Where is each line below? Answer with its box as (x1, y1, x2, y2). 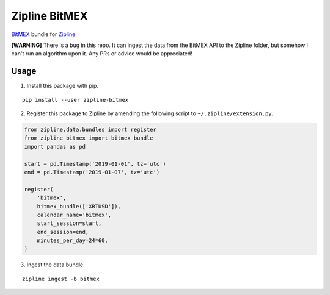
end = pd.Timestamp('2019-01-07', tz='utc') (24, 168, 160, 176)
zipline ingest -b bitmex (22, 275, 100, 282)
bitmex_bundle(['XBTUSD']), (37, 203, 122, 210)
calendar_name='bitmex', (37, 211, 112, 218)
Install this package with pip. (26, 82, 99, 90)
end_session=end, (37, 229, 89, 235)
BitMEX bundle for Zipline (11, 30, 76, 38)
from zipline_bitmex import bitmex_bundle (24, 135, 153, 141)
